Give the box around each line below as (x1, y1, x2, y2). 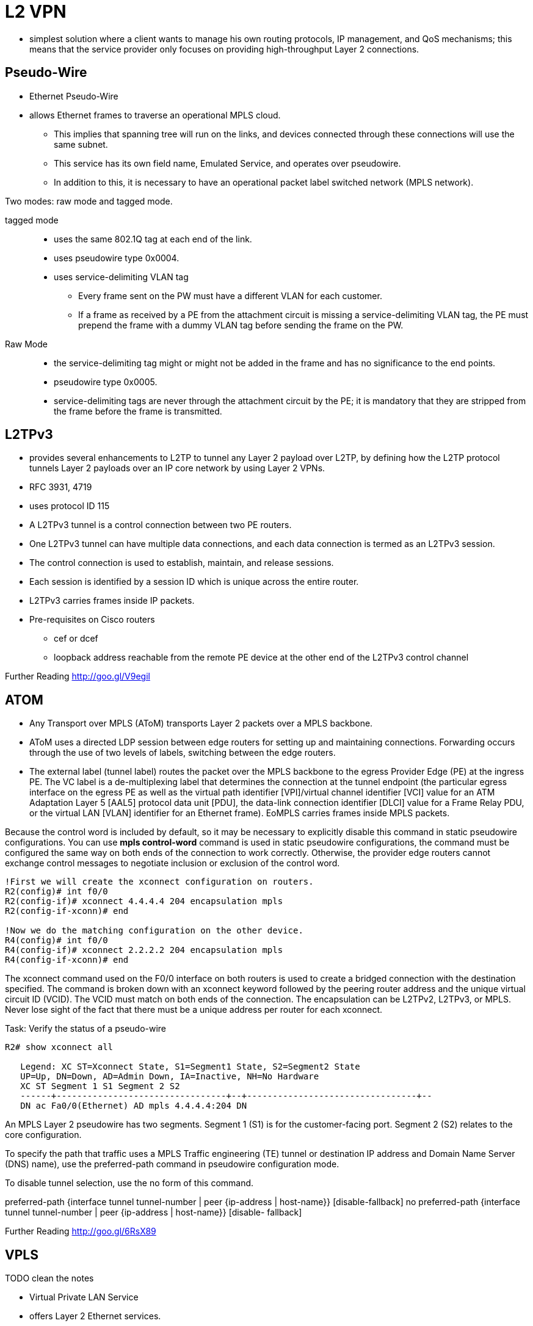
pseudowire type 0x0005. (54, 376, 158, 387)
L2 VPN (5, 1, 67, 22)
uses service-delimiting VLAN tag (54, 271, 189, 282)
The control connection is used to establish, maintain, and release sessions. (29, 557, 334, 568)
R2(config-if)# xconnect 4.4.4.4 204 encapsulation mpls (5, 896, 283, 907)
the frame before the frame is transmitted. (54, 405, 222, 416)
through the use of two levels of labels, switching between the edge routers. (29, 747, 336, 758)
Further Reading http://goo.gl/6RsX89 (5, 1226, 156, 1237)
